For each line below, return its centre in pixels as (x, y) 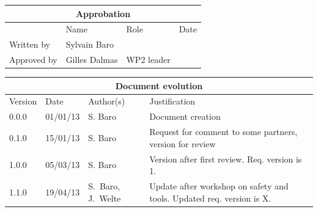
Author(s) (107, 101)
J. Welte (105, 198)
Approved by (33, 60)
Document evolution (159, 85)
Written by (30, 44)
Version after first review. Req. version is (226, 159)
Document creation (185, 116)
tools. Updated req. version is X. (210, 198)
